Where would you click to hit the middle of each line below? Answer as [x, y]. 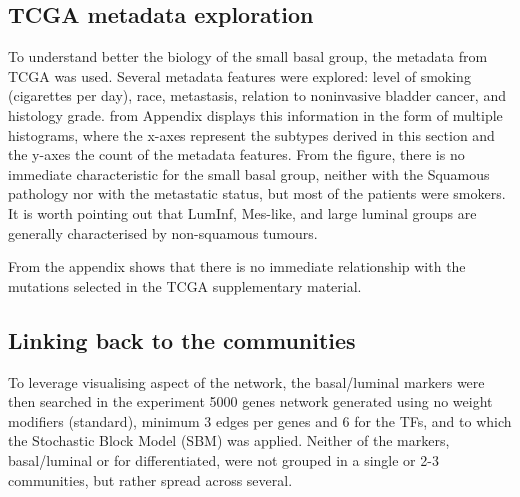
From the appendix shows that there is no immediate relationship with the [237, 266]
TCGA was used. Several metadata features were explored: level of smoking [239, 75]
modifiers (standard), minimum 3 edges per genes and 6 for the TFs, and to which [260, 420]
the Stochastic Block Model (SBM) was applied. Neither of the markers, [229, 440]
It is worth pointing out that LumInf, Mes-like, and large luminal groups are [242, 212]
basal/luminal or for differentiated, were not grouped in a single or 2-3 [223, 459]
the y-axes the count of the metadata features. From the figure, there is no [236, 154]
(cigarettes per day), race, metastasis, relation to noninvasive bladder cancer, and [257, 95]
